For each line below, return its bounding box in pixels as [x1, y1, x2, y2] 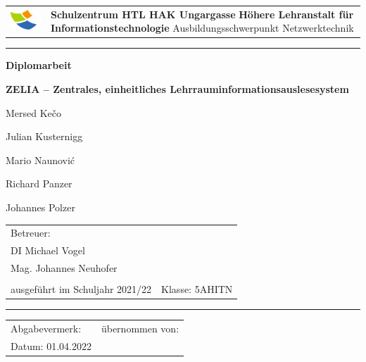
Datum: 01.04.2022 [11, 338, 91, 353]
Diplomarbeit [6, 58, 72, 73]
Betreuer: [11, 225, 51, 240]
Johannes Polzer [6, 200, 75, 214]
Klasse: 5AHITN [161, 282, 233, 297]
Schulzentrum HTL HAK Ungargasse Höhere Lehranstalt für [50, 6, 354, 21]
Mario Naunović [6, 152, 75, 167]
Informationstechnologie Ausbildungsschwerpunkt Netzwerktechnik [50, 20, 354, 35]
